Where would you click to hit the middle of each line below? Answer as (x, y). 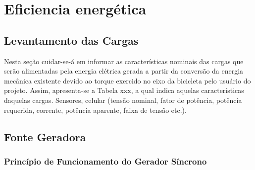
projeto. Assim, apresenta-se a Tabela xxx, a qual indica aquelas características (124, 90)
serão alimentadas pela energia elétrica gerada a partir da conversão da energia (124, 71)
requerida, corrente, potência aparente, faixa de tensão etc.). (95, 110)
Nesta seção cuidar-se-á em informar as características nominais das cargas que (124, 61)
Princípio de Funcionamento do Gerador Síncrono (105, 161)
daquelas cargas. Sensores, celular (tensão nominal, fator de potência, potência (123, 100)
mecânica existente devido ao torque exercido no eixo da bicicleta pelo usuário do (127, 80)
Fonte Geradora (45, 136)
